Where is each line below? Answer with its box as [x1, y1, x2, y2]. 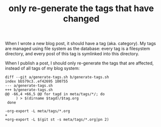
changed [63, 13, 100, 24]
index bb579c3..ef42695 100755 [5, 79, 68, 84]
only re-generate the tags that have [8, 3, 154, 14]
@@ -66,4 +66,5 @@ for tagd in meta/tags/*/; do [5, 92, 105, 97]
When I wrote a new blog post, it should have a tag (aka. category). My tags [5, 41, 156, 47]
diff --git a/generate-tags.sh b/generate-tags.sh [5, 75, 109, 80]
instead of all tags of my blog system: [5, 65, 80, 71]
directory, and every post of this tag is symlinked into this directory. [5, 51, 139, 57]
